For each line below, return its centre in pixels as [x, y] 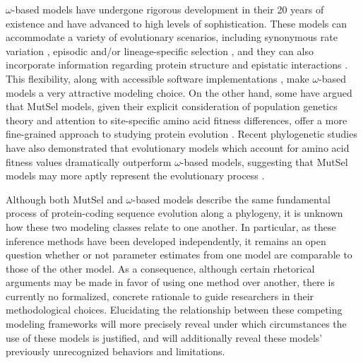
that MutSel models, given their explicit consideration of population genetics [172, 106]
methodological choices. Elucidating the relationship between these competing [174, 310]
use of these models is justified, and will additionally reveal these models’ [164, 337]
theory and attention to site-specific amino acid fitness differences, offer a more [177, 120]
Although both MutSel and [65, 199]
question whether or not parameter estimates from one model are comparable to [179, 255]
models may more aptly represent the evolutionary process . [135, 175]
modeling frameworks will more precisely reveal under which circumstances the [176, 324]
